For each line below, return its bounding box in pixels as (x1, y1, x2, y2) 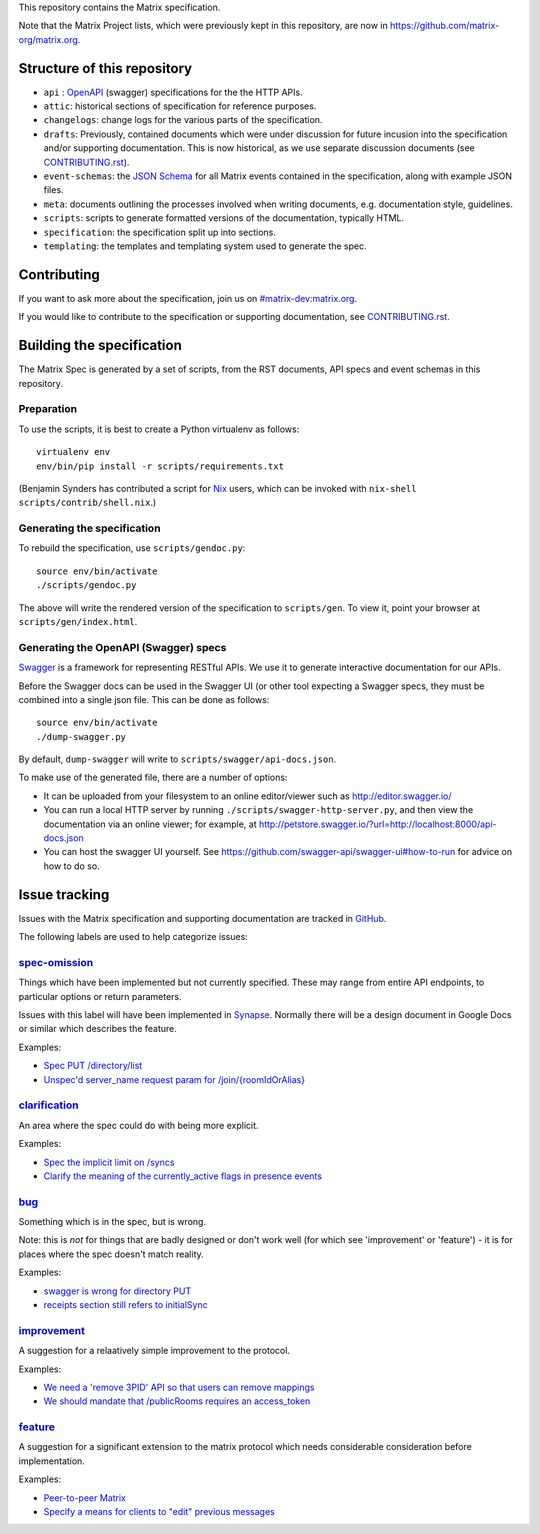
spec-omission (18, 955, 94, 969)
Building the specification (18, 337, 182, 354)
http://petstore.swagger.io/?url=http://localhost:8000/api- (258, 818, 497, 830)
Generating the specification (18, 521, 161, 535)
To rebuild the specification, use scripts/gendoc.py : (18, 542, 246, 554)
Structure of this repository (18, 60, 193, 77)
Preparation (18, 402, 78, 416)
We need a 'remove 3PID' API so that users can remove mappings (43, 1381, 315, 1393)
